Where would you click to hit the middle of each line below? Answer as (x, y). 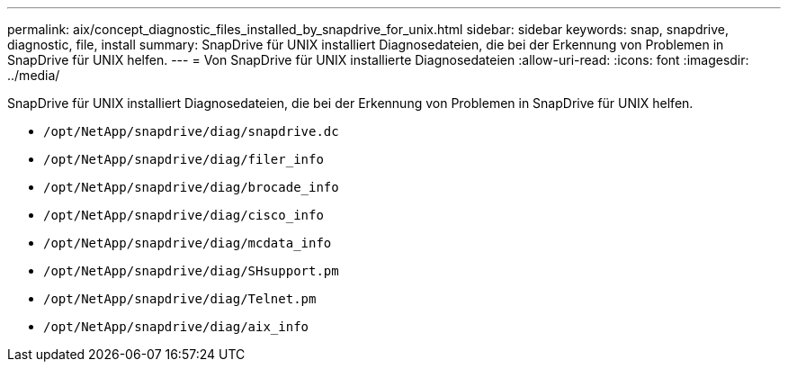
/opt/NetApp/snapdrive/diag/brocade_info (191, 187)
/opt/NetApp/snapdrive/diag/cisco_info (184, 215)
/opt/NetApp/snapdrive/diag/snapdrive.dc (191, 131)
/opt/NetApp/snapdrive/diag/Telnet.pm (180, 299)
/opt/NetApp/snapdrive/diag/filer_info (184, 159)
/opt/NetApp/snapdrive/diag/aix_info (176, 327)
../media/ (34, 75)
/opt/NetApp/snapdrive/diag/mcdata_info (188, 243)
